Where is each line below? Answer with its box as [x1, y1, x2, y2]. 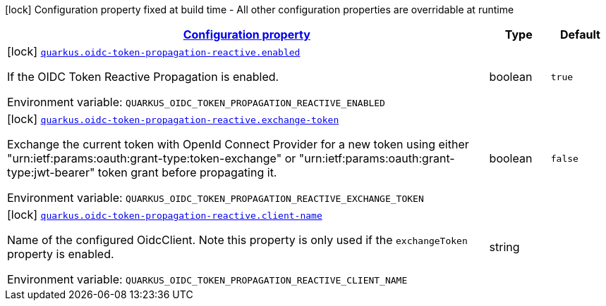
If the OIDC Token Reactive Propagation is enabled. [7, 70, 279, 84]
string [489, 240, 520, 254]
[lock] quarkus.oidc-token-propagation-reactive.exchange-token [7, 112, 339, 126]
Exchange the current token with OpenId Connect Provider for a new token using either [7, 137, 469, 151]
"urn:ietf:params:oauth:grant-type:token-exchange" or [7, 151, 296, 165]
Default [559, 27, 600, 42]
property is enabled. [7, 247, 114, 261]
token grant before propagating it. [97, 165, 277, 179]
